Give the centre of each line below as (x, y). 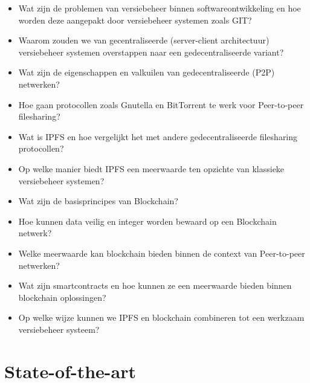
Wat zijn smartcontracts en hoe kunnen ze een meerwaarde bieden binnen (155, 285)
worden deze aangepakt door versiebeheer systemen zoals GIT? (135, 20)
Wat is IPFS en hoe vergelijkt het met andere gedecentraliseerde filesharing (158, 136)
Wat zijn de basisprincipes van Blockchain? (98, 201)
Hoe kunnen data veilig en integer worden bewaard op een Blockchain (147, 221)
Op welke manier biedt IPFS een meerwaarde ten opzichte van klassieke (151, 168)
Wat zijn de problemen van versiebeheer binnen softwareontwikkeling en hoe (160, 8)
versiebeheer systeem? (59, 329)
